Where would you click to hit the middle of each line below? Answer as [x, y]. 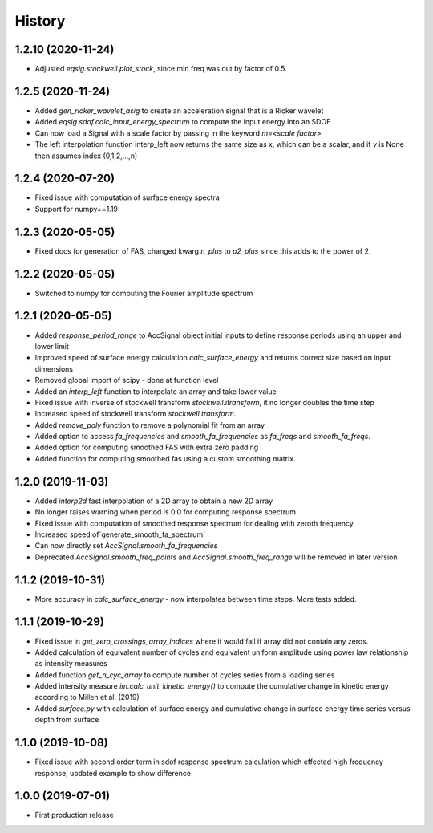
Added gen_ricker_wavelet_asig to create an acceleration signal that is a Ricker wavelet [179, 110]
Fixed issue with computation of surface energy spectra [127, 197]
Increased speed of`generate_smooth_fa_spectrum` [120, 534]
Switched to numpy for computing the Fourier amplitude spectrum [144, 293]
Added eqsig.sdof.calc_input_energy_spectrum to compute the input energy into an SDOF [183, 122]
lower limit [52, 346]
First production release [74, 815]
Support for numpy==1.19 [77, 209]
